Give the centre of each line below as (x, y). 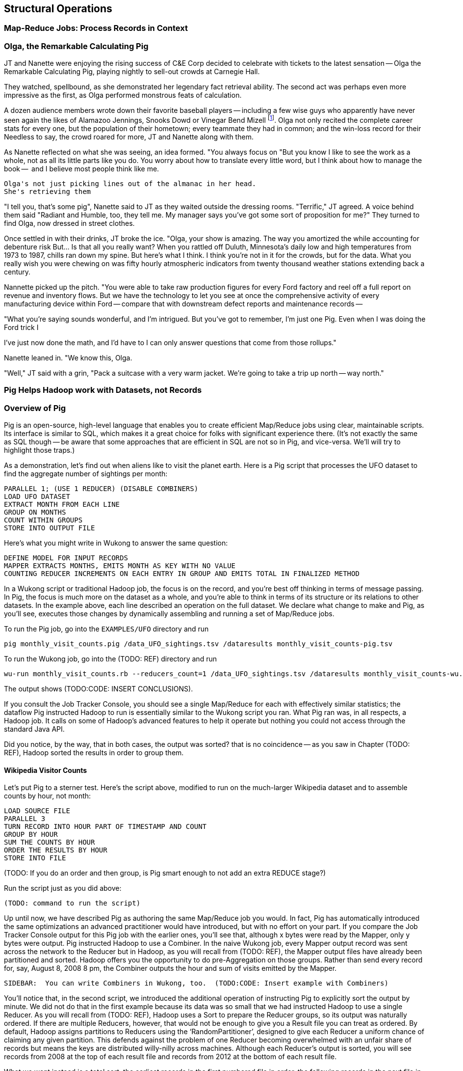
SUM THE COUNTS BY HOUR (50, 842)
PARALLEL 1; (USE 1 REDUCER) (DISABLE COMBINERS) (101, 488)
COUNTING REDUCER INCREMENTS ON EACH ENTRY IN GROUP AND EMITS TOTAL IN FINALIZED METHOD (182, 573)
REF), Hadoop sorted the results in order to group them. (94, 752)
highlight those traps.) (39, 450)
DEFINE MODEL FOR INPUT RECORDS (66, 558)
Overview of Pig (35, 408)
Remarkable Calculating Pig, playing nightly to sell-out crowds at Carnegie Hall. (132, 72)
